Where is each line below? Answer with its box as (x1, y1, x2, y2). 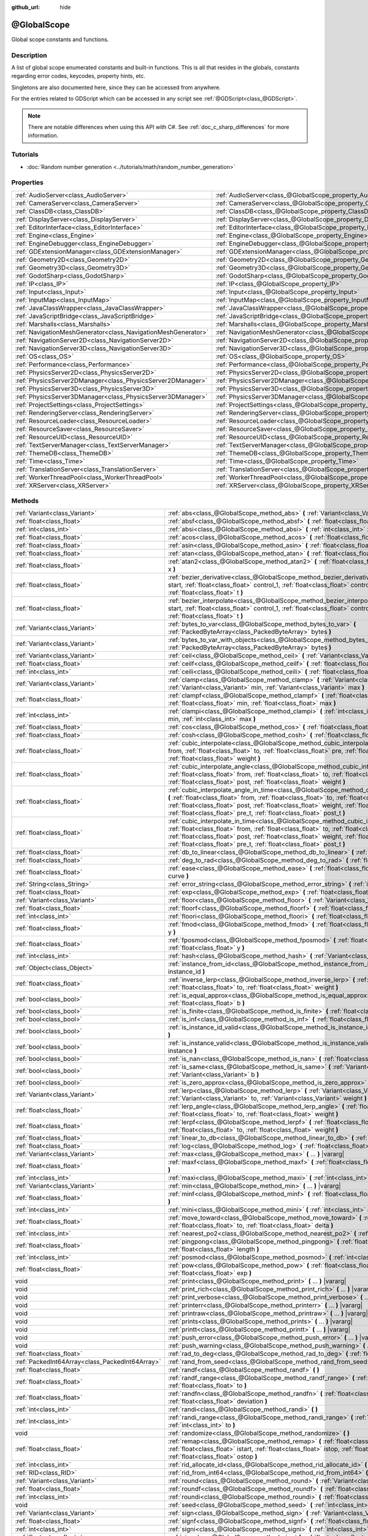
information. (28, 132, 59, 139)
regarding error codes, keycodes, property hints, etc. (11, 72, 145, 80)
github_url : (11, 4, 40, 10)
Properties (11, 178, 44, 187)
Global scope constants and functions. (11, 36, 109, 43)
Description (11, 51, 47, 60)
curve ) (167, 872, 189, 880)
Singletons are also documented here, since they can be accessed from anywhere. (11, 84, 221, 91)
